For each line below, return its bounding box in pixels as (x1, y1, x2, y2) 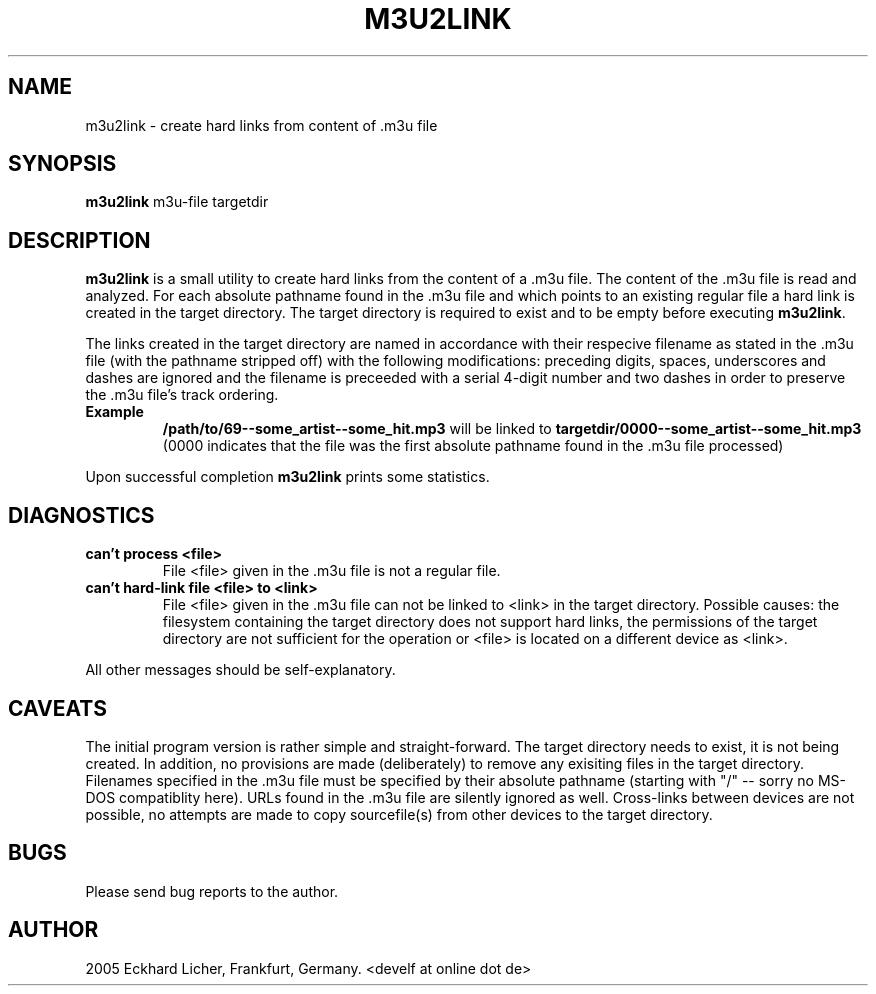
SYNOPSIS (8, 151, 117, 177)
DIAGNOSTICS (8, 502, 155, 528)
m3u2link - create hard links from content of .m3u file (85, 116, 438, 134)
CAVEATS (8, 695, 107, 721)
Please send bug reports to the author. (85, 882, 339, 900)
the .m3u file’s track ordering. (85, 386, 279, 404)
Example (85, 403, 144, 421)
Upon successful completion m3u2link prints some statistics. (85, 468, 490, 486)
